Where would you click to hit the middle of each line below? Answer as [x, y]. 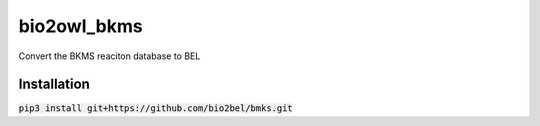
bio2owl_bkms [81, 26]
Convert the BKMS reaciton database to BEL [109, 56]
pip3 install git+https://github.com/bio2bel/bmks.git [156, 108]
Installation [54, 84]
